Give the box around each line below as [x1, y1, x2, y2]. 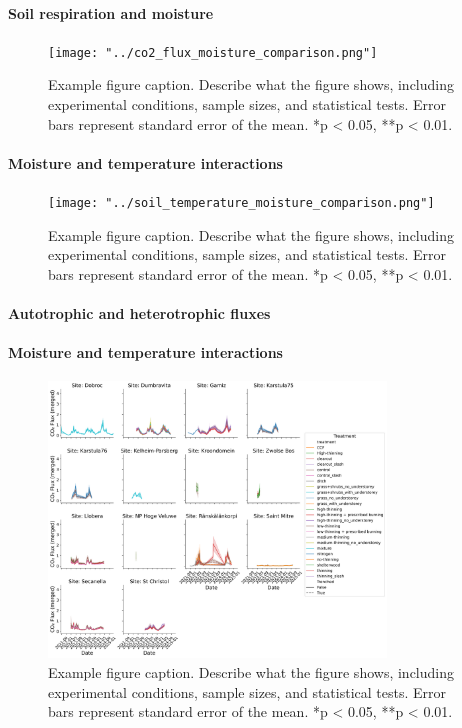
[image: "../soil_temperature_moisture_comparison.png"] [48, 196, 435, 211]
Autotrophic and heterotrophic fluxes [8, 303, 271, 324]
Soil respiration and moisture [8, 2, 214, 23]
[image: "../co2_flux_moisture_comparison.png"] [48, 45, 378, 60]
